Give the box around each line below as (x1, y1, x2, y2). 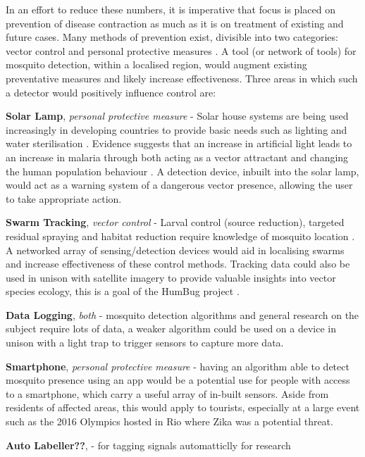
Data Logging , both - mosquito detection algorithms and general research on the (6, 307, 359, 322)
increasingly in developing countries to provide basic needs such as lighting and (6, 122, 347, 137)
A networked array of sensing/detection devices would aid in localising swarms (6, 242, 345, 257)
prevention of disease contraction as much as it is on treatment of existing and (6, 15, 344, 30)
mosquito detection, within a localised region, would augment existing (6, 57, 307, 72)
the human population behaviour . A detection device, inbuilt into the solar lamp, (6, 163, 359, 178)
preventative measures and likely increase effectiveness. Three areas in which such (6, 70, 358, 85)
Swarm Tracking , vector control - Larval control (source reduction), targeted (6, 215, 345, 230)
